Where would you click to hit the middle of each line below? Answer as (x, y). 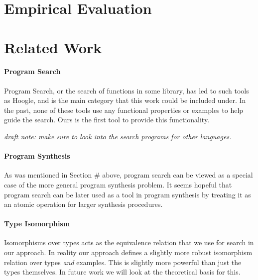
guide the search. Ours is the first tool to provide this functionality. (107, 120)
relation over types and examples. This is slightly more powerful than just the (123, 262)
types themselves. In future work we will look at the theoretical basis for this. (122, 272)
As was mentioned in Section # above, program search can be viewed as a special (129, 175)
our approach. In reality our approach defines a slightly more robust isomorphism (128, 252)
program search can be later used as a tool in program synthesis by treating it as (128, 194)
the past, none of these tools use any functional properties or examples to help (124, 110)
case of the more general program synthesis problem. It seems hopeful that (118, 184)
